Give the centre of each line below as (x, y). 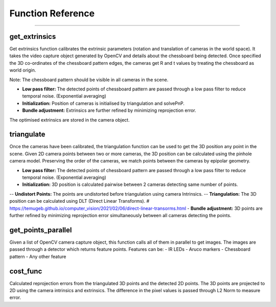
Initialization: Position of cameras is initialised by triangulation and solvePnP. (103, 103)
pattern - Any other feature (38, 256)
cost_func (26, 271)
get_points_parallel (41, 230)
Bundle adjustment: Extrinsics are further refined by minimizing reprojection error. (109, 110)
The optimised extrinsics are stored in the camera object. (70, 120)
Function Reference (52, 13)
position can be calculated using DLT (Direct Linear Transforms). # (79, 201)
